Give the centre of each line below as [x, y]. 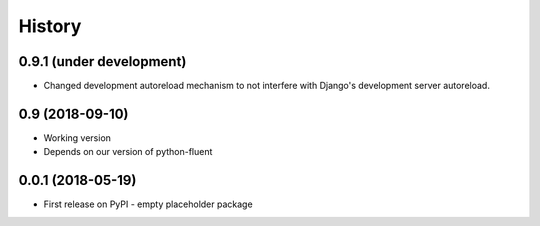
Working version [77, 137]
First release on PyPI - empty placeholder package [148, 204]
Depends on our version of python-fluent [128, 152]
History [50, 26]
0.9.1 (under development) [102, 61]
